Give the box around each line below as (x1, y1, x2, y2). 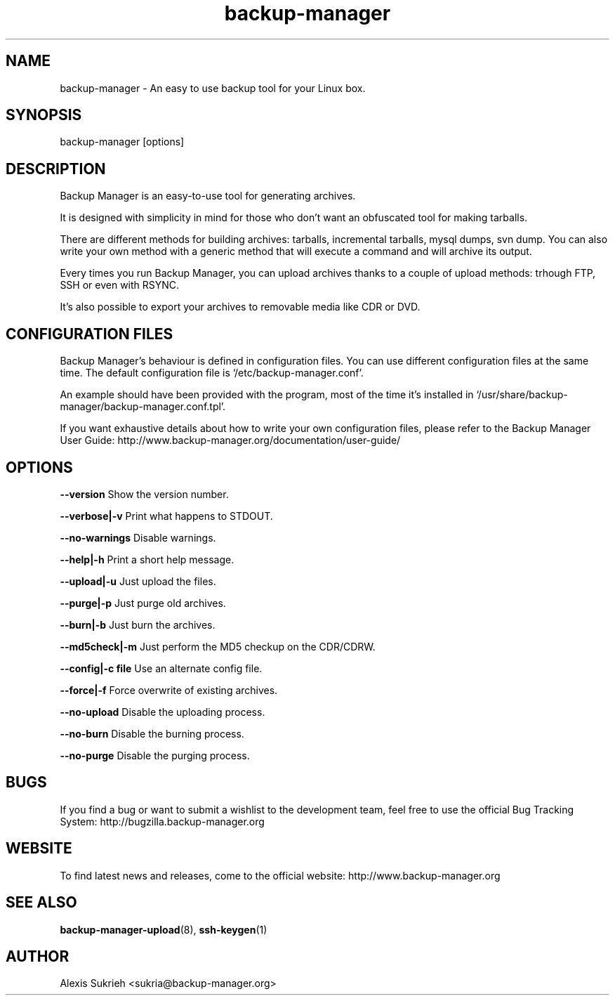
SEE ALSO (6, 894, 77, 912)
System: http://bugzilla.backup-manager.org (60, 815, 265, 827)
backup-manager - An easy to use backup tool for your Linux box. (60, 81, 366, 94)
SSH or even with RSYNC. (60, 279, 180, 292)
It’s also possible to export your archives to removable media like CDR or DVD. (60, 301, 421, 313)
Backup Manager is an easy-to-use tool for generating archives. (60, 190, 356, 202)
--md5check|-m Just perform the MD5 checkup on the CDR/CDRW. (60, 640, 376, 653)
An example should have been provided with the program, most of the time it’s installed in (60, 388, 474, 401)
